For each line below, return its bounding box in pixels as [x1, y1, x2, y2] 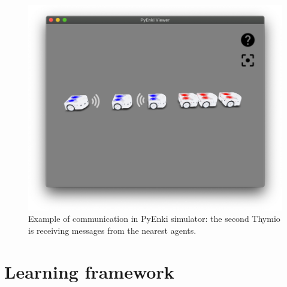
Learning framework [4, 259, 174, 283]
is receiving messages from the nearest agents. [28, 224, 197, 237]
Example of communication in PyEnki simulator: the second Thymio [28, 212, 280, 225]
